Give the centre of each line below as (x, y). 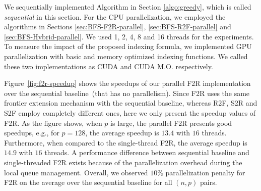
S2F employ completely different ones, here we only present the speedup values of (130, 112)
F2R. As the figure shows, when (53, 123)
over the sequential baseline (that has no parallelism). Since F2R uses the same (127, 93)
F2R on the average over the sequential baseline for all (88, 182)
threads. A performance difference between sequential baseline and (147, 152)
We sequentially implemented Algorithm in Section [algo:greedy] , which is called (128, 7)
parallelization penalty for (205, 172)
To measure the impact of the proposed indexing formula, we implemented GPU (128, 46)
